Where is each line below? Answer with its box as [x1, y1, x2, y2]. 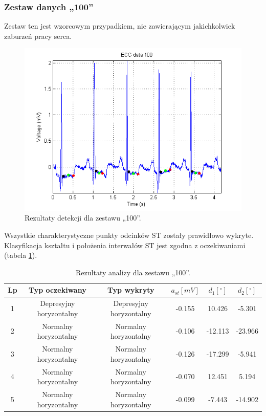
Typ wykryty [107, 284, 154, 295]
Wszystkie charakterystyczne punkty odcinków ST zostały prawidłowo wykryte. [4, 230, 254, 240]
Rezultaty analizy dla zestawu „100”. [76, 267, 190, 277]
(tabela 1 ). [4, 250, 37, 260]
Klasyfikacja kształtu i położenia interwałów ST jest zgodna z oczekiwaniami [4, 239, 246, 250]
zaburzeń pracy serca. [4, 30, 72, 41]
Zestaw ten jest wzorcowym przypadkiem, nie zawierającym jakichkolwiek [4, 20, 235, 31]
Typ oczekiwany [28, 284, 86, 295]
